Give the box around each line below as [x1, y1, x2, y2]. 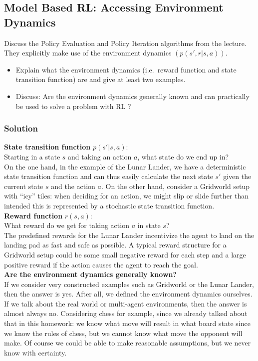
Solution [4, 122, 38, 134]
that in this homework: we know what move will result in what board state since [4, 318, 251, 328]
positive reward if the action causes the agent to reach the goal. [4, 259, 198, 269]
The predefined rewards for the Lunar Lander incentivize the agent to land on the [4, 229, 255, 240]
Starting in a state [4, 151, 60, 161]
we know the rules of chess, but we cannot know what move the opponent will [4, 327, 243, 338]
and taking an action [68, 151, 132, 161]
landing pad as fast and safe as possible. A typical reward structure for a [4, 239, 227, 250]
